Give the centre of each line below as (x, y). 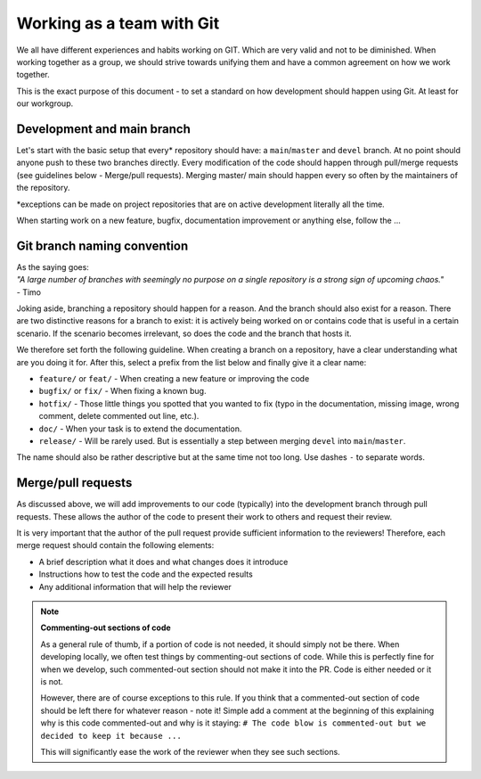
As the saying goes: (53, 266)
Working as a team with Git (118, 23)
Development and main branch (104, 129)
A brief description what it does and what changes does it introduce (163, 562)
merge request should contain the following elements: (115, 545)
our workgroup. (45, 103)
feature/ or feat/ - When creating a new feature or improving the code (174, 378)
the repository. (43, 188)
